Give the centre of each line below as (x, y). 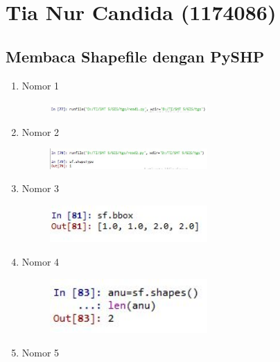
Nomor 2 (41, 131)
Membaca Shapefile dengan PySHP (135, 56)
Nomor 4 (41, 262)
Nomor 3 (41, 188)
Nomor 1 (41, 85)
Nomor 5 (41, 352)
